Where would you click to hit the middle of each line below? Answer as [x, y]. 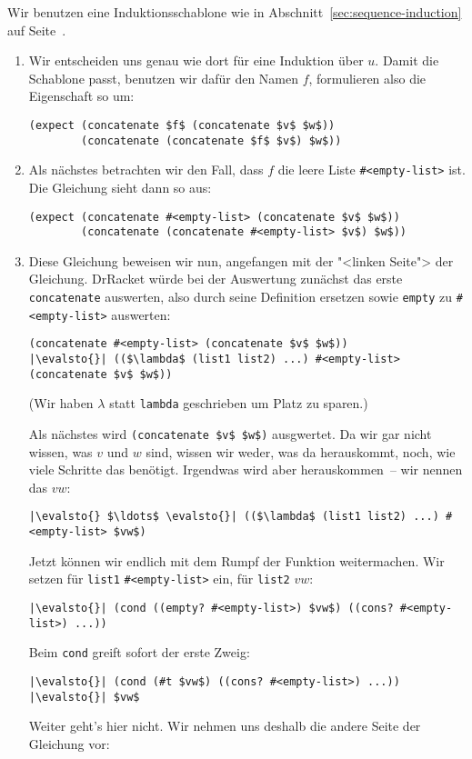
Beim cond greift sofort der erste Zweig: [139, 652]
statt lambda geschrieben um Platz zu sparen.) [239, 403]
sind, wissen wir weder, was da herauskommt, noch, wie [301, 451]
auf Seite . [37, 30]
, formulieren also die [367, 78]
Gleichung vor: [69, 743]
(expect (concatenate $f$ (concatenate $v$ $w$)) [182, 125]
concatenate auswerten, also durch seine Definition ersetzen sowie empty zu [240, 297]
